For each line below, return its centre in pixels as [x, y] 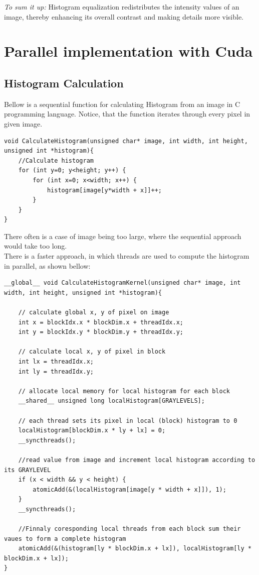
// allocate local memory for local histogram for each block [124, 391]
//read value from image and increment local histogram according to [137, 460]
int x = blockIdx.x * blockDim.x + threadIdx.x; [101, 322]
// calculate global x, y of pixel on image [94, 313]
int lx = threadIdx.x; [56, 362]
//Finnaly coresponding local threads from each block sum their [129, 529]
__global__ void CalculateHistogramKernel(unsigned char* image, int [122, 283]
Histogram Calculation [64, 83]
